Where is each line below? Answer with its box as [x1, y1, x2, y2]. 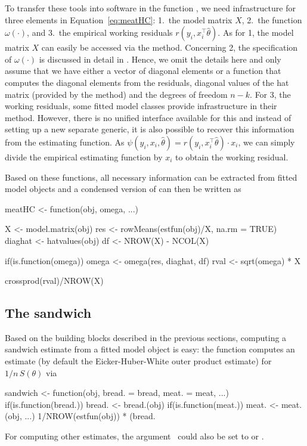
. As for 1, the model [218, 26, 294, 39]
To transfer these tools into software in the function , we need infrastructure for [5, 2, 296, 14]
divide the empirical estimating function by [5, 150, 163, 163]
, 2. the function [241, 13, 302, 26]
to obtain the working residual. [175, 150, 289, 163]
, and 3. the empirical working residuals [27, 26, 173, 39]
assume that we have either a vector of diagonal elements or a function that [5, 64, 281, 77]
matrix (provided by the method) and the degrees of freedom [5, 88, 228, 100]
